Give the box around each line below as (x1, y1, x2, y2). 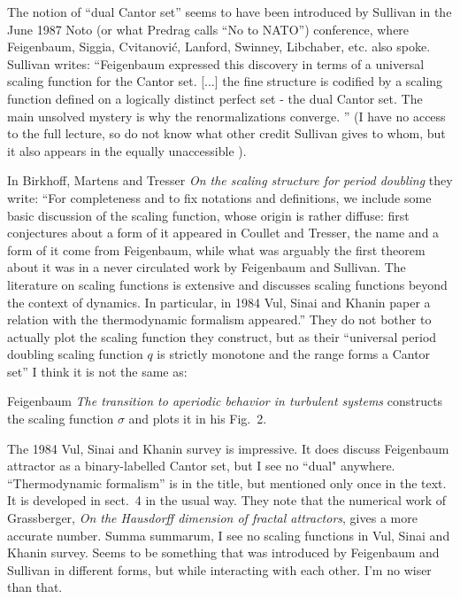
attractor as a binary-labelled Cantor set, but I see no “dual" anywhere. (7, 456, 395, 475)
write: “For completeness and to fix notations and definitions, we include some (7, 188, 432, 206)
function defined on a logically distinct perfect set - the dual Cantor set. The (7, 89, 423, 107)
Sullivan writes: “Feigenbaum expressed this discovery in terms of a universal (7, 54, 425, 73)
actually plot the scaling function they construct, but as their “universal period (7, 327, 437, 346)
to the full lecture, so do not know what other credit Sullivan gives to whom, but (7, 124, 446, 143)
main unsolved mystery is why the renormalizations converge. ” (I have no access (7, 106, 446, 125)
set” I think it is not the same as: (7, 362, 188, 380)
